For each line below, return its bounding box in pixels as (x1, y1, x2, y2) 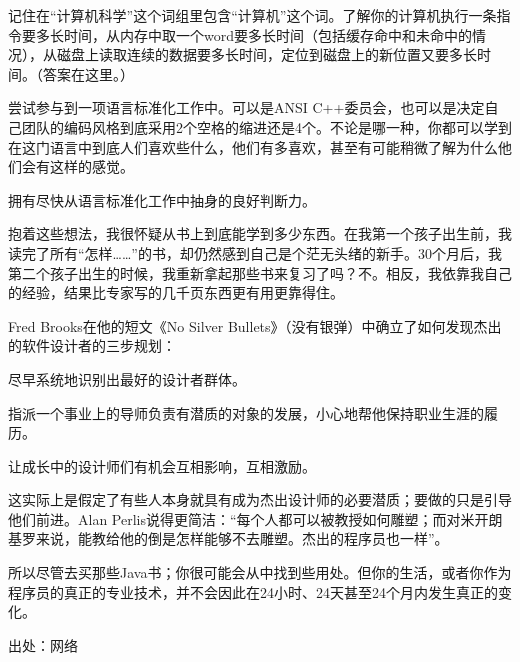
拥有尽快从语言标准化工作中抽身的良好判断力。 (8, 189, 316, 210)
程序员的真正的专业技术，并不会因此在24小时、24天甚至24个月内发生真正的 (8, 581, 498, 602)
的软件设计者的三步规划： (8, 335, 176, 356)
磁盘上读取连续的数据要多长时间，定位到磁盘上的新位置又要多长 (56, 44, 477, 65)
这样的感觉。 (49, 156, 134, 177)
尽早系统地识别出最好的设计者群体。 (8, 368, 246, 389)
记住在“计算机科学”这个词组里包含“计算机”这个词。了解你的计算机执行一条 (8, 5, 497, 25)
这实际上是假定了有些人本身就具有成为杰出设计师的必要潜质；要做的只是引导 (8, 489, 512, 510)
